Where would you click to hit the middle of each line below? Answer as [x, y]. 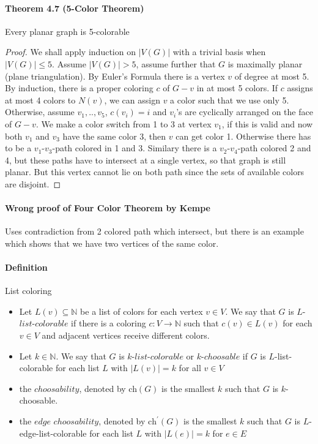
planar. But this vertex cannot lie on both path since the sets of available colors [155, 172]
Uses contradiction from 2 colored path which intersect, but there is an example [154, 231]
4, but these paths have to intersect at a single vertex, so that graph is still [146, 160]
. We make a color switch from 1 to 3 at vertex [124, 123]
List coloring [28, 291]
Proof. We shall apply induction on [70, 52]
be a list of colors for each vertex [142, 311]
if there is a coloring [109, 323]
